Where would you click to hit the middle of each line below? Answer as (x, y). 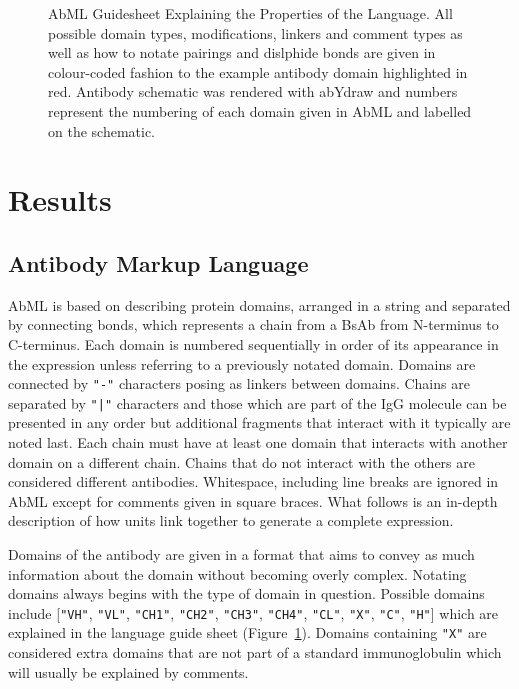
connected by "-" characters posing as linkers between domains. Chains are (239, 383)
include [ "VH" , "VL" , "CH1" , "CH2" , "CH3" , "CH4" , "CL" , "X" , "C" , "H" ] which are (253, 612)
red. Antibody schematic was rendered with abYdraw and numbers (253, 91)
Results (60, 199)
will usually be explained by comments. (128, 671)
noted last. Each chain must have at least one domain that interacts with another (258, 442)
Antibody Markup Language (158, 262)
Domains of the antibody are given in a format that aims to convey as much (241, 553)
